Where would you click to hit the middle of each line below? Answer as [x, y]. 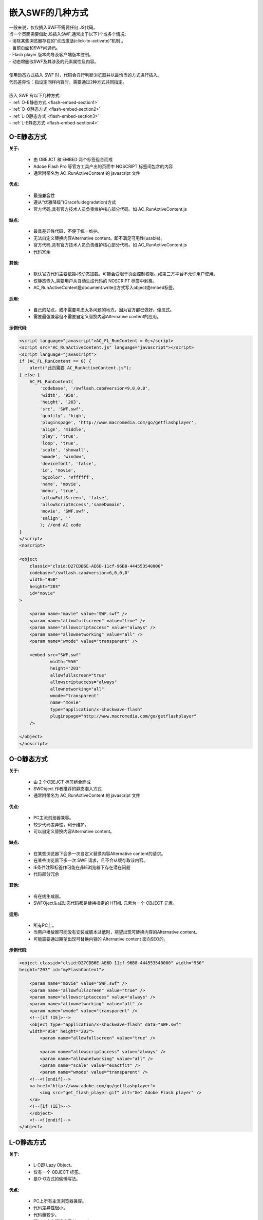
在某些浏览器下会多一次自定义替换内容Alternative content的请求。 [99, 854]
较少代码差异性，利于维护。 [61, 824]
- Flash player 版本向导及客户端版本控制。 [51, 55]
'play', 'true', [59, 436]
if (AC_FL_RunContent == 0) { [55, 361]
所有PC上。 [45, 925]
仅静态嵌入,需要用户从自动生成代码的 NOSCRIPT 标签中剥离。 [95, 281]
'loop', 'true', [59, 443]
